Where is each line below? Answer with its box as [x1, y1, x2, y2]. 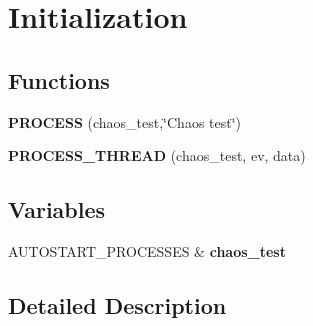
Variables [8, 194, 106, 225]
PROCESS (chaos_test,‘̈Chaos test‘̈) [8, 111, 242, 132]
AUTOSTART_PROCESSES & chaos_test [8, 240, 286, 261]
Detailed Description [8, 289, 227, 320]
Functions [8, 64, 110, 95]
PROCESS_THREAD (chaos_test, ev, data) [8, 145, 306, 166]
